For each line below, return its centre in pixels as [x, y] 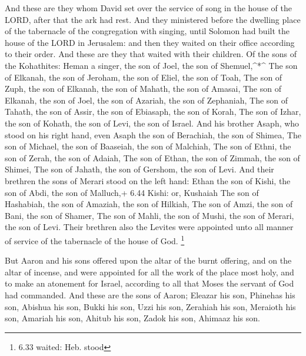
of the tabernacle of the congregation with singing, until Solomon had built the [147, 31]
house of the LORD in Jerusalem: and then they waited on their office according [150, 42]
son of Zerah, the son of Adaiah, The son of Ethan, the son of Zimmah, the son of [152, 157]
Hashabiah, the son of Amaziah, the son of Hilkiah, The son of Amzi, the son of [149, 204]
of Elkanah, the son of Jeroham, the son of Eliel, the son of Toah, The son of [144, 77]
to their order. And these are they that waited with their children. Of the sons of [151, 54]
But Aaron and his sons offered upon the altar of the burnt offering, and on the [148, 260]
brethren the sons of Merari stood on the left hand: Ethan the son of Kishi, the [148, 180]
